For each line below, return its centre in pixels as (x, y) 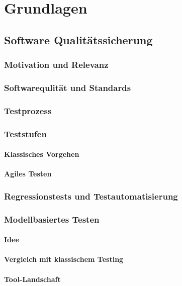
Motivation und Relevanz (56, 65)
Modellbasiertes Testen (52, 219)
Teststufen (25, 133)
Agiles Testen (28, 174)
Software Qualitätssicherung (78, 39)
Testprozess (28, 110)
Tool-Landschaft (32, 279)
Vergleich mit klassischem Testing (64, 259)
